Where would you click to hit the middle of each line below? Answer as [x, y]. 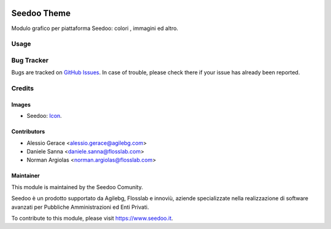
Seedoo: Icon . [44, 116]
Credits [22, 88]
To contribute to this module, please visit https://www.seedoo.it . [92, 218]
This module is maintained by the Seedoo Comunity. [77, 187]
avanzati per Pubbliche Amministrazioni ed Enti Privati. [80, 207]
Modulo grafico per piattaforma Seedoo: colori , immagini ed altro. [95, 28]
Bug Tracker [30, 60]
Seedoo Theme [41, 13]
